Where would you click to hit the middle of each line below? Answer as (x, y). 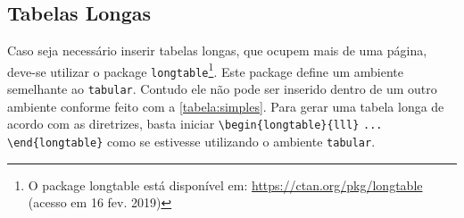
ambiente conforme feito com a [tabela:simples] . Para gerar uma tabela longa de (226, 106)
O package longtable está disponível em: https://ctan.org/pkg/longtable (225, 184)
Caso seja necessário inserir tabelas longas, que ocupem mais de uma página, (217, 50)
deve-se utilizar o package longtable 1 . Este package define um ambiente (205, 70)
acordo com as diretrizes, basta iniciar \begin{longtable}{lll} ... (195, 124)
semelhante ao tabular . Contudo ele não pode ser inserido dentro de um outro (222, 89)
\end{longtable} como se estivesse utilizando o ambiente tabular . (191, 142)
